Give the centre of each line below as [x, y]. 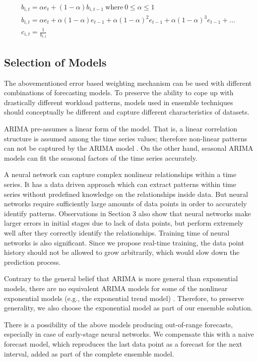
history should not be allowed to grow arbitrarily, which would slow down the [122, 252]
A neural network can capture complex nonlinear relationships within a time [120, 174]
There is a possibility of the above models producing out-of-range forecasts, [119, 324]
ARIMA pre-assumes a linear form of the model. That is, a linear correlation [121, 129]
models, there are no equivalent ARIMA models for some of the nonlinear [116, 288]
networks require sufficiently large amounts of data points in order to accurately [126, 204]
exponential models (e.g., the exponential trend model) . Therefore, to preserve [124, 298]
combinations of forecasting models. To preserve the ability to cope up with [119, 92]
